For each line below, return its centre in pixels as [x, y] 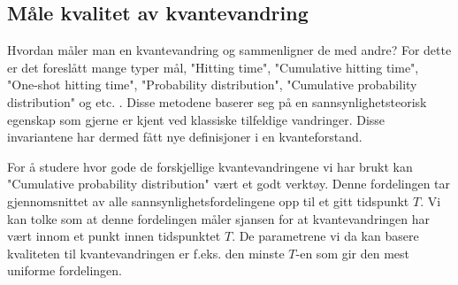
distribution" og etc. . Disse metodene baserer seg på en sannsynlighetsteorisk [217, 101]
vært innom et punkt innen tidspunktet [114, 236]
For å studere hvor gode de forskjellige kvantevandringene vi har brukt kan [210, 166]
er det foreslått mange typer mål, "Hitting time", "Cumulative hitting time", [213, 67]
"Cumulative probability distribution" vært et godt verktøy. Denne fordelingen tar [229, 184]
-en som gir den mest [353, 253]
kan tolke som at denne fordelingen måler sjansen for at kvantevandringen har [219, 218]
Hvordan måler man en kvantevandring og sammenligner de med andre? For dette [229, 50]
